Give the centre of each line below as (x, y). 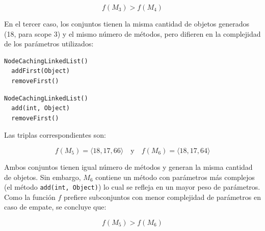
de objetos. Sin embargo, (43, 177)
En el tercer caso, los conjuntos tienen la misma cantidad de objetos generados (127, 23)
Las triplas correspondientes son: (55, 135)
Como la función (30, 197)
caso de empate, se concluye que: (55, 207)
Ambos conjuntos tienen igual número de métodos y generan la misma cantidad (128, 166)
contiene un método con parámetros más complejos (175, 177)
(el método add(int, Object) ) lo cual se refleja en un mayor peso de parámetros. (132, 187)
